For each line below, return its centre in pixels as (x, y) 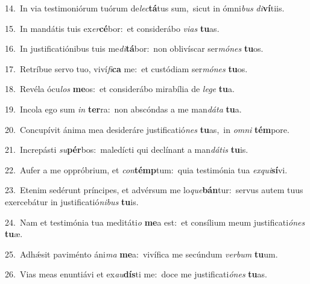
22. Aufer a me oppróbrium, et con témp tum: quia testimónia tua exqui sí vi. (146, 169)
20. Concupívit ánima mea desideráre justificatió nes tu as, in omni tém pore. (147, 129)
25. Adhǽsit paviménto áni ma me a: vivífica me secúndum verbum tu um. (141, 254)
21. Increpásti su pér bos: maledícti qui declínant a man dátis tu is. (127, 150)
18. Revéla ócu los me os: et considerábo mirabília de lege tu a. (120, 89)
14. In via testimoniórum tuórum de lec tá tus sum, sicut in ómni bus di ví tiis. (145, 8)
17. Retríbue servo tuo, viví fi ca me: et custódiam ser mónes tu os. (126, 68)
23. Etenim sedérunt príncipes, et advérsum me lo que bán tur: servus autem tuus (154, 190)
